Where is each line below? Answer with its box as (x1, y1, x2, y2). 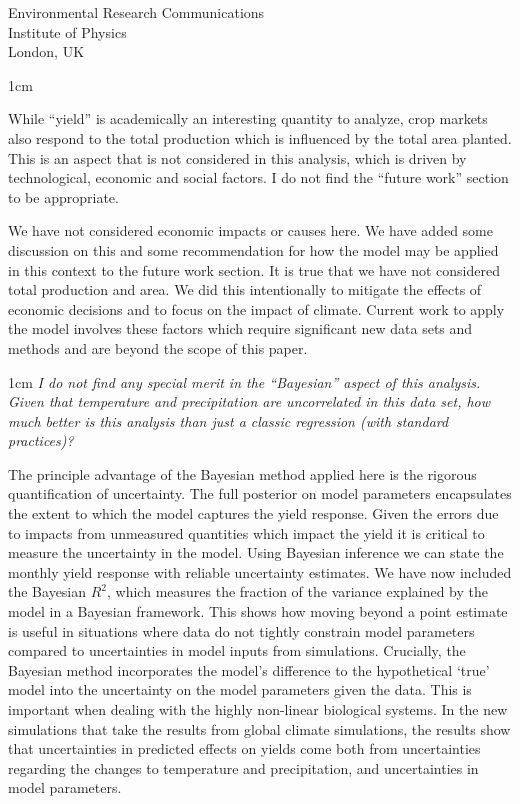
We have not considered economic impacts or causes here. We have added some (8, 220, 493, 241)
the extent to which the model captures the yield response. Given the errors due (8, 503, 499, 524)
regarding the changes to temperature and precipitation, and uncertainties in (8, 757, 479, 778)
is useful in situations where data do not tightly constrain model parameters (8, 620, 475, 641)
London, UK (8, 41, 85, 62)
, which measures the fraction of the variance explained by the (107, 581, 489, 602)
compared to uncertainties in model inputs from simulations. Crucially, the (8, 640, 466, 661)
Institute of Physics (8, 21, 127, 42)
